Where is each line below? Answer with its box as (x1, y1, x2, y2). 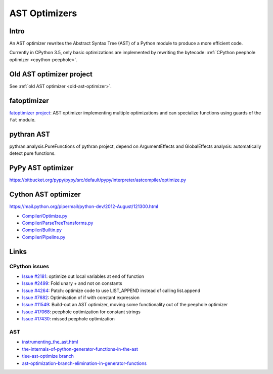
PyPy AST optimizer (9, 163, 74, 172)
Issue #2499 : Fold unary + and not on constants (22, 280, 122, 286)
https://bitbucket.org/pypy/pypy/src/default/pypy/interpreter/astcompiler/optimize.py (9, 177, 187, 183)
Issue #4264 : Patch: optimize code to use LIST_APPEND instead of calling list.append (22, 287, 201, 294)
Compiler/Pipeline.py (22, 234, 66, 240)
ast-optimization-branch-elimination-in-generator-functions (22, 360, 147, 366)
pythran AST (9, 130, 51, 139)
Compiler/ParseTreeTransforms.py (22, 220, 94, 226)
